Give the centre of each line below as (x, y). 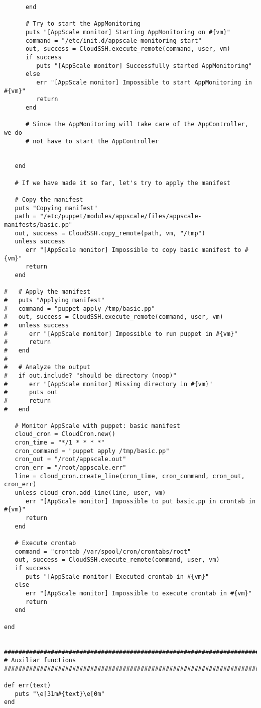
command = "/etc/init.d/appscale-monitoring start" (113, 40)
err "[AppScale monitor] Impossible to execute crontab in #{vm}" (139, 593)
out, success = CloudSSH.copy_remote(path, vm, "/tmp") (110, 233)
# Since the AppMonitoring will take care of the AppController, (137, 124)
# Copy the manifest (49, 200)
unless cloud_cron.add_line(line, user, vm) (90, 493)
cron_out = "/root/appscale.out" (71, 459)
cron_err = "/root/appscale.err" (71, 468)
